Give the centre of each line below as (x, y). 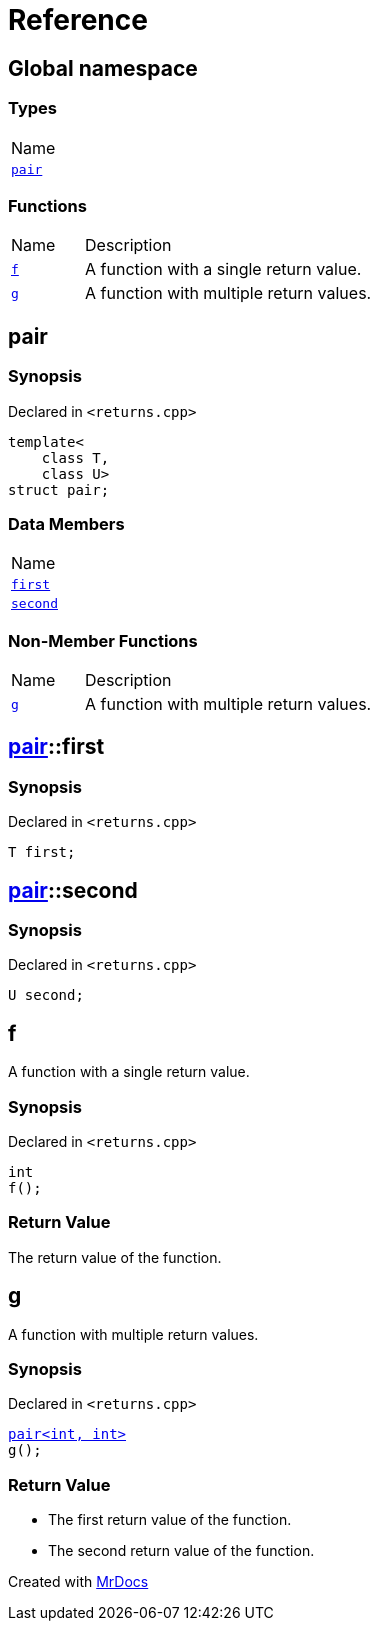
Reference (78, 20)
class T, (75, 457)
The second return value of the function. (181, 1551)
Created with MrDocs (78, 1582)
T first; (42, 852)
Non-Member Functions (103, 640)
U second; (46, 995)
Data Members (66, 523)
